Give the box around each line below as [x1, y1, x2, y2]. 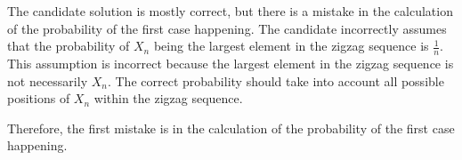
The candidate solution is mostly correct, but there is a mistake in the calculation [7, 2, 453, 20]
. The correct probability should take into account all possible [107, 71, 444, 90]
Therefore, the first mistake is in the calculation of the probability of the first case [7, 118, 455, 137]
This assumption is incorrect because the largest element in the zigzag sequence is [7, 54, 454, 73]
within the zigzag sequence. [93, 89, 243, 108]
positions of [7, 89, 70, 108]
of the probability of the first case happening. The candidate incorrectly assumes [7, 19, 447, 37]
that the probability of [7, 36, 130, 55]
